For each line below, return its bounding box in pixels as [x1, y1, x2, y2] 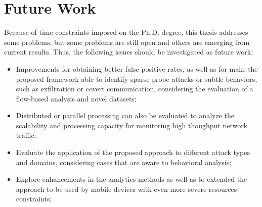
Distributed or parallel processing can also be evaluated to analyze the [16, 110, 234, 121]
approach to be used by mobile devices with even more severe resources [16, 183, 237, 194]
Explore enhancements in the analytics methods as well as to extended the [16, 174, 247, 184]
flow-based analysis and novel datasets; [16, 93, 137, 103]
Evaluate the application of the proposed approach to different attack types [16, 147, 250, 158]
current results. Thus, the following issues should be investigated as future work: [4, 46, 253, 57]
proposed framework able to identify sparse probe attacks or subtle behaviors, [16, 73, 257, 84]
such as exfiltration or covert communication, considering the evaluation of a [16, 83, 253, 94]
